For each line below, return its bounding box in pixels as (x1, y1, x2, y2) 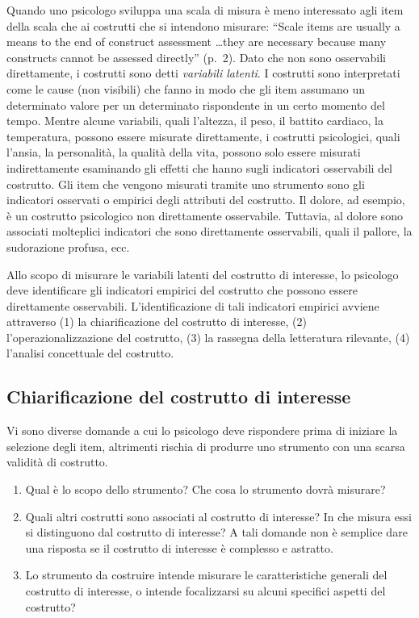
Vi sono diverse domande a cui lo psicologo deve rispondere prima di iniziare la (6, 422, 398, 439)
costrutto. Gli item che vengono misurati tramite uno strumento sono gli (6, 175, 365, 192)
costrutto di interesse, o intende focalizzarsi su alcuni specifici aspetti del (25, 583, 386, 599)
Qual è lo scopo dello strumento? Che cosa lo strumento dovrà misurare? (25, 481, 386, 498)
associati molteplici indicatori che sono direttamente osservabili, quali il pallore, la (6, 223, 413, 240)
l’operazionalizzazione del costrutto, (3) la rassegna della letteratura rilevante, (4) (6, 328, 410, 345)
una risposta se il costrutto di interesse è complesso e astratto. (25, 539, 333, 556)
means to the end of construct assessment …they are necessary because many (6, 33, 387, 50)
